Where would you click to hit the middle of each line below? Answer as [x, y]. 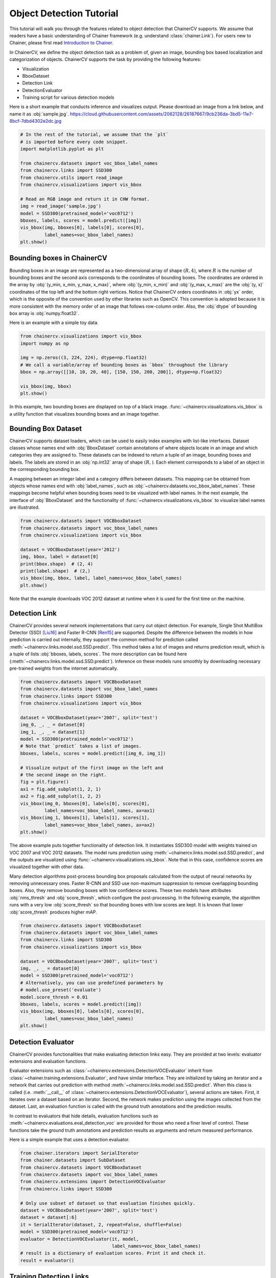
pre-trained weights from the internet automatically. [64, 668]
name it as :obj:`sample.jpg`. [39, 114]
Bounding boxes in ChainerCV [58, 258]
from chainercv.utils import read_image [71, 177]
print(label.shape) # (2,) [55, 571]
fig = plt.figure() [44, 782]
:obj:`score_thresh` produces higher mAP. [53, 912]
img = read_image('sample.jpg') [61, 206]
